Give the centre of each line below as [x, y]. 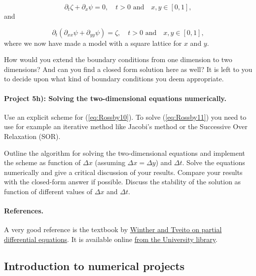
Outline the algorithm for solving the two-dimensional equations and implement [125, 153]
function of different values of [48, 191]
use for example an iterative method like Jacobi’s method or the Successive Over [126, 126]
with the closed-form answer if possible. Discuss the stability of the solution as [123, 182]
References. [24, 211]
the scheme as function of [42, 162]
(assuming [110, 162]
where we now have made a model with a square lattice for [93, 43]
